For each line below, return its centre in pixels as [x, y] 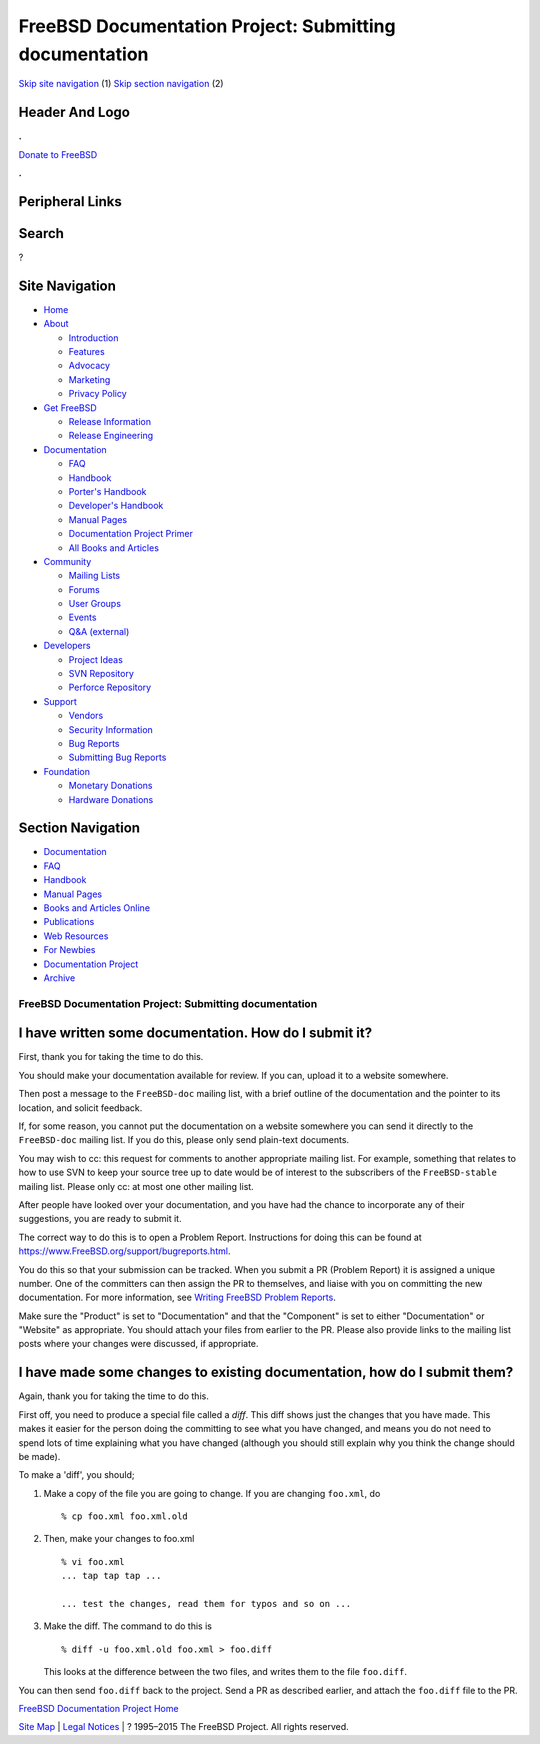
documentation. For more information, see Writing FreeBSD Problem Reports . [177, 1297]
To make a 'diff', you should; [76, 1475]
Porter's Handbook [107, 491]
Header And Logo [74, 112]
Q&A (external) [99, 631]
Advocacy [89, 366]
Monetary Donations [110, 786]
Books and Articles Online [96, 908]
